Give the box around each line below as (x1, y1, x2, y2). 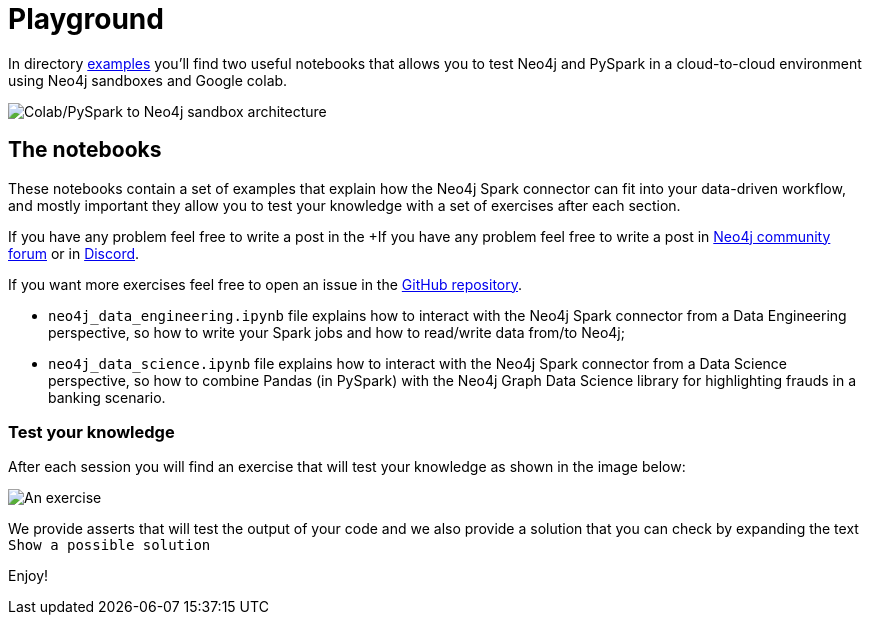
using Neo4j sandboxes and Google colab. (8, 71, 288, 89)
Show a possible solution (8, 537, 211, 554)
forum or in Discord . (8, 244, 140, 262)
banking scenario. (48, 388, 166, 406)
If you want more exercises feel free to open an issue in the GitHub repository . (8, 275, 523, 293)
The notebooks (8, 137, 162, 163)
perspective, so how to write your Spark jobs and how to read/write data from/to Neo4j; (48, 323, 625, 341)
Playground (8, 2, 164, 36)
